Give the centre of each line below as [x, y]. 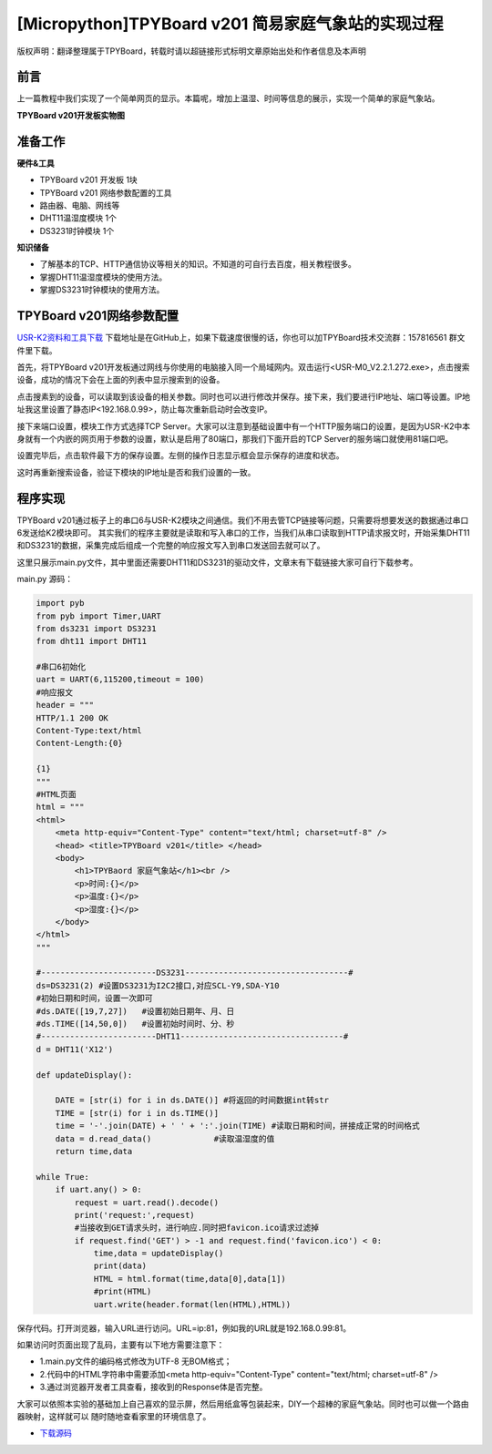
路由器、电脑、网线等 [80, 205]
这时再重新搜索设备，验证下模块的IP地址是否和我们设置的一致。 [136, 472]
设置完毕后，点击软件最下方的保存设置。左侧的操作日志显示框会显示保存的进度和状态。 [180, 456]
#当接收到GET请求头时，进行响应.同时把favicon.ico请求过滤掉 [196, 1228]
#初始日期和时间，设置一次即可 [95, 998]
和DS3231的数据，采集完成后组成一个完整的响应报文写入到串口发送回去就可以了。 [171, 546]
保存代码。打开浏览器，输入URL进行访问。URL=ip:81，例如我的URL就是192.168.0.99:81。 [184, 1328]
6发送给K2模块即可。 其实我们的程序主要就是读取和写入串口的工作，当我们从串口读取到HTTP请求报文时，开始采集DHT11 [243, 532]
